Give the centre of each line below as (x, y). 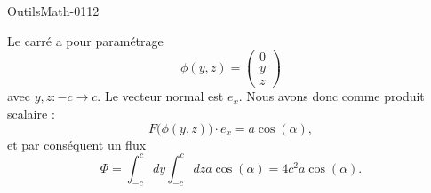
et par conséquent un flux (77, 144)
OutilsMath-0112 (53, 11)
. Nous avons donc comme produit (331, 96)
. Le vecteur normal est (160, 96)
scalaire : (31, 113)
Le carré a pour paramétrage (85, 40)
